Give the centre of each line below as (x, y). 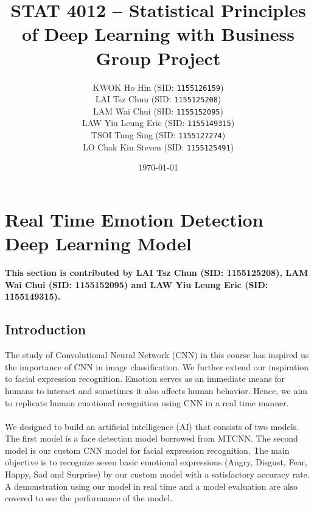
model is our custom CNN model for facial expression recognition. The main (147, 450)
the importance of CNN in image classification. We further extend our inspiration (157, 366)
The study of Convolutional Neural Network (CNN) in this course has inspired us (157, 355)
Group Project (158, 58)
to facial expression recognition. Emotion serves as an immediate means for (145, 379)
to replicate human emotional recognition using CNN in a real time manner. (147, 402)
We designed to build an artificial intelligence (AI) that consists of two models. (152, 426)
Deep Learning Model (98, 243)
